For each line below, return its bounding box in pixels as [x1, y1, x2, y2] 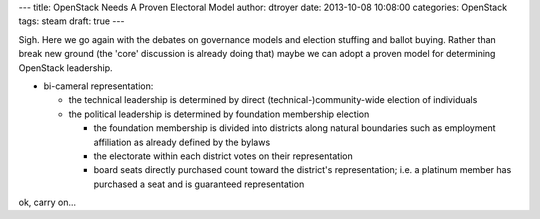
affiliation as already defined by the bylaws [93, 136, 271, 148]
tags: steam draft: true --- [18, 15, 125, 27]
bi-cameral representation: [43, 80, 154, 92]
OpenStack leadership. [18, 61, 114, 74]
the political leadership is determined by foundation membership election [68, 108, 370, 120]
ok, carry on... [18, 196, 77, 209]
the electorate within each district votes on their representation [93, 150, 354, 162]
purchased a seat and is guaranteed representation [93, 178, 305, 190]
